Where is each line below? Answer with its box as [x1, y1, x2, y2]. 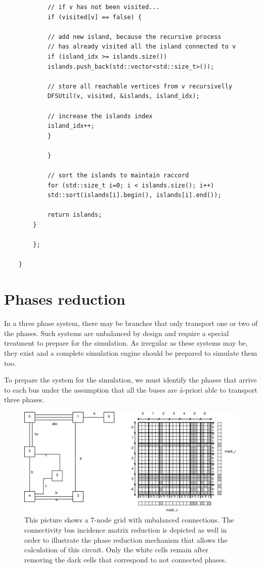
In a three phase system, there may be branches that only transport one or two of [4, 318, 258, 328]
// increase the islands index [47, 112, 153, 120]
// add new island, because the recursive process [47, 33, 222, 40]
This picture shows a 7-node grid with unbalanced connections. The [24, 514, 234, 525]
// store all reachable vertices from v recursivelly [47, 82, 233, 90]
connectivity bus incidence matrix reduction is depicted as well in [24, 525, 227, 535]
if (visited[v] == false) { [47, 13, 142, 21]
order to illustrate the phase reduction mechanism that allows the [24, 534, 228, 545]
